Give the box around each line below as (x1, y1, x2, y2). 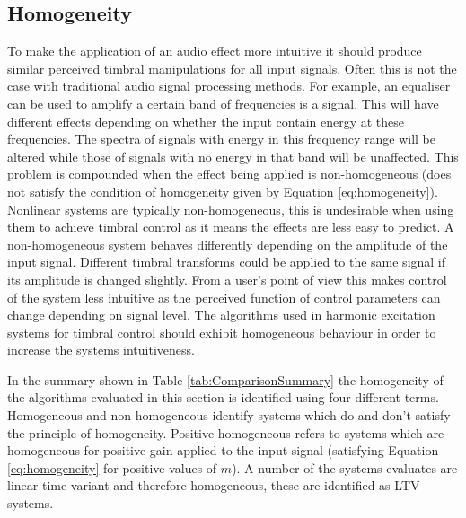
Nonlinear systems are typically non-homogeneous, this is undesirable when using (7, 199, 454, 218)
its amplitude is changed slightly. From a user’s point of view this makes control (7, 269, 447, 288)
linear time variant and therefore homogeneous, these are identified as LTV (7, 476, 420, 495)
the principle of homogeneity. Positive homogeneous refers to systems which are (7, 423, 444, 442)
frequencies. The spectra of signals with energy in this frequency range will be (7, 129, 435, 148)
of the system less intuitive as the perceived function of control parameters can (7, 287, 441, 306)
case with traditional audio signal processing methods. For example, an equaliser (7, 76, 451, 95)
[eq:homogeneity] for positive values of (7, 458, 217, 477)
